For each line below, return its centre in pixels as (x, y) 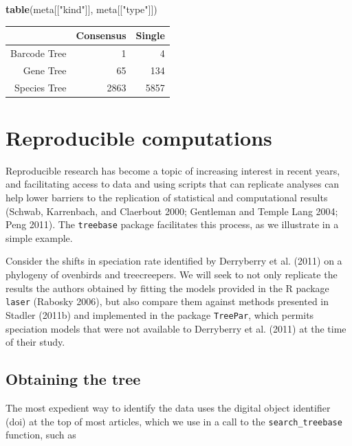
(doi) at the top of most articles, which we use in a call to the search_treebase (174, 421)
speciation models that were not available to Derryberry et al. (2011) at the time (176, 328)
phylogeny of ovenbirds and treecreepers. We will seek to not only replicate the (172, 275)
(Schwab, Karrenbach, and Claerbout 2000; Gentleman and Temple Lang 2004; (172, 211)
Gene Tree (45, 70)
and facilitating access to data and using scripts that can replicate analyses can (173, 184)
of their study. (35, 342)
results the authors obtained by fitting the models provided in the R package (167, 288)
